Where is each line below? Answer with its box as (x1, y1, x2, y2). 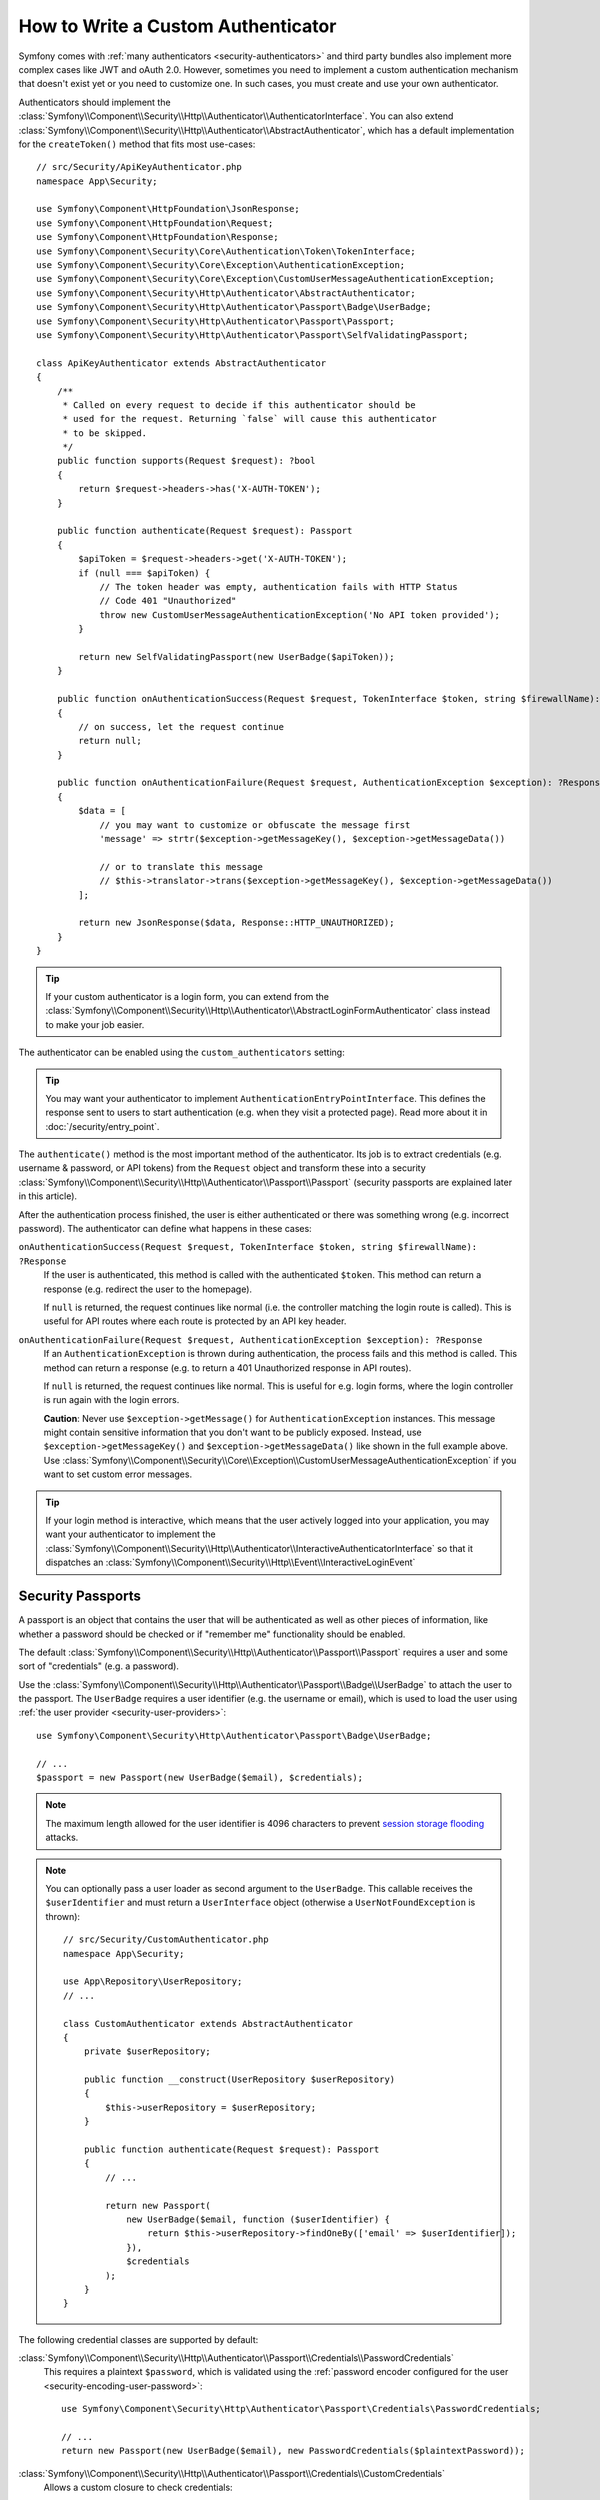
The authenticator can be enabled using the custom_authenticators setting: (18, 1046, 345, 1059)
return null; (78, 735, 142, 747)
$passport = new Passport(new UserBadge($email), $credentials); (36, 1772, 364, 1784)
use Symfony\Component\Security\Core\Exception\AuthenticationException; (36, 260, 406, 271)
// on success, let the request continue (78, 721, 285, 732)
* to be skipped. (62, 427, 148, 439)
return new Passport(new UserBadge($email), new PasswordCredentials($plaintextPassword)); (61, 2445, 525, 2457)
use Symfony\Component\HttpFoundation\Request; (36, 217, 274, 229)
